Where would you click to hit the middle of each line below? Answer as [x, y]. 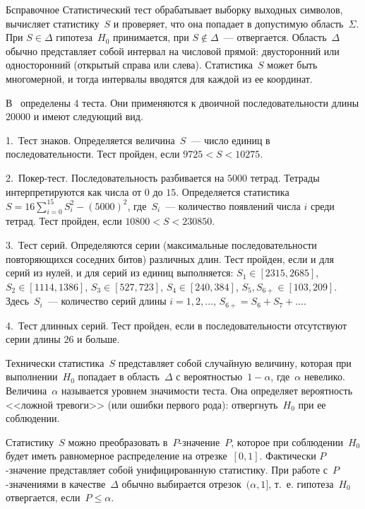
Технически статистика [55, 362]
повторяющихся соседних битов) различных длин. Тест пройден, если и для [170, 258]
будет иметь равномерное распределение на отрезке [116, 456]
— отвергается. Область [275, 37]
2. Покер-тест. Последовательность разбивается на [115, 177]
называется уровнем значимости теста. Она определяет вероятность [207, 391]
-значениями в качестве [56, 483]
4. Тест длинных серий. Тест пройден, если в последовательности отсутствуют [176, 325]
